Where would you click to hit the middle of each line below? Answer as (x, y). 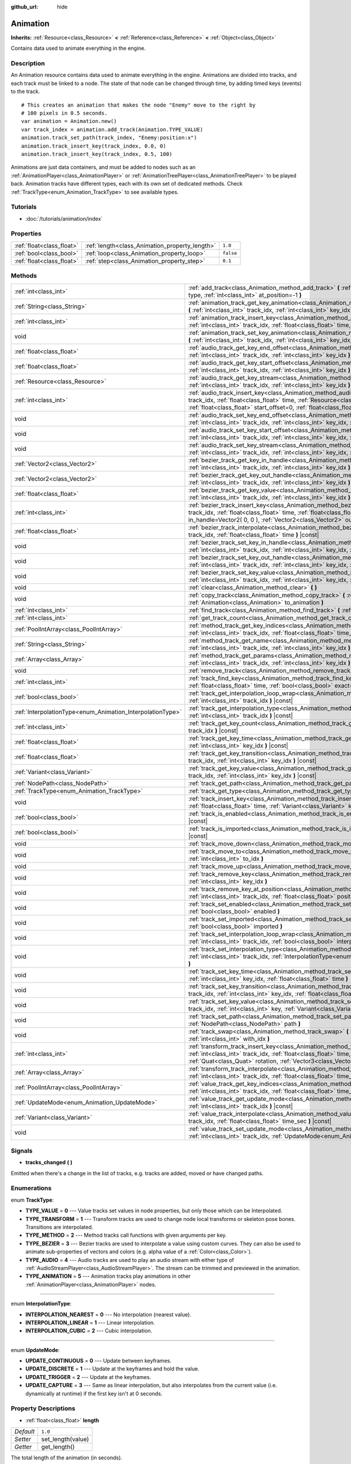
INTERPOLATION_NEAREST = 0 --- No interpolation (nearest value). (108, 1314)
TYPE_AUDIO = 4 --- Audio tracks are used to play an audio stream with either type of (130, 1260)
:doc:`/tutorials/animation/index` (64, 218)
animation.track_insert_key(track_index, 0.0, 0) (94, 146)
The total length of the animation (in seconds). (67, 1458)
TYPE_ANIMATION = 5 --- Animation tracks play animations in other (108, 1276)
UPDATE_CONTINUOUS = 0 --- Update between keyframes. (99, 1361)
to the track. (25, 91)
